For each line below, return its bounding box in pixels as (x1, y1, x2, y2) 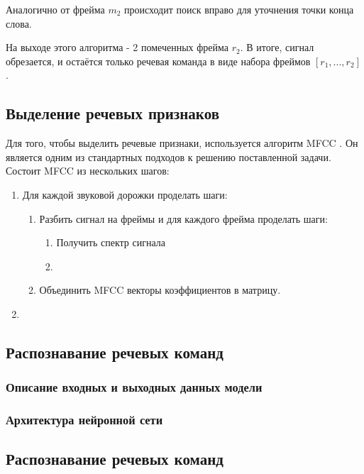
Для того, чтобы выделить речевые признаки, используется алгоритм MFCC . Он (6, 136, 358, 150)
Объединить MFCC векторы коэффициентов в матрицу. (39, 282, 281, 297)
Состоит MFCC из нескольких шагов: (6, 163, 170, 178)
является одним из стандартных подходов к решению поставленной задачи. (6, 149, 331, 164)
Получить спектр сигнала (56, 235, 165, 250)
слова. (6, 16, 32, 31)
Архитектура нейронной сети (6, 411, 163, 429)
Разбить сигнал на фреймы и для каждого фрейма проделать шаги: (39, 211, 328, 226)
